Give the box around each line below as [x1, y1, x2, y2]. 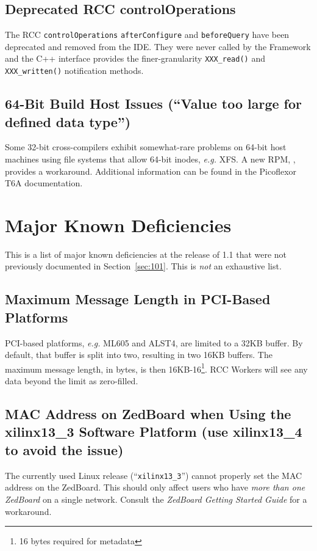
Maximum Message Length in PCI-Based [5, 290, 271, 308]
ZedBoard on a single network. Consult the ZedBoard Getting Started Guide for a [5, 492, 307, 505]
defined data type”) [5, 112, 131, 131]
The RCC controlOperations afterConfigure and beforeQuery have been [5, 28, 290, 41]
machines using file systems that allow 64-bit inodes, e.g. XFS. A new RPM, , [5, 152, 296, 165]
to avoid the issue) [5, 440, 124, 459]
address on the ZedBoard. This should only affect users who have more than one [5, 481, 305, 494]
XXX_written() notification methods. [5, 64, 144, 77]
